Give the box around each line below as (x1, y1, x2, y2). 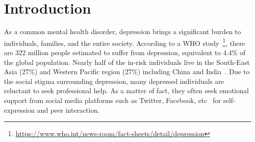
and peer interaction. (37, 104, 100, 115)
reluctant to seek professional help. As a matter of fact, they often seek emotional (4, 85, 249, 96)
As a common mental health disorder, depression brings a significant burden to (4, 26, 241, 37)
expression (4, 104, 35, 115)
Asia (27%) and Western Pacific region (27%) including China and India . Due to (4, 66, 250, 77)
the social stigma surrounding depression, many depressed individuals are (4, 76, 224, 86)
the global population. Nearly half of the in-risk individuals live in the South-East (4, 57, 250, 67)
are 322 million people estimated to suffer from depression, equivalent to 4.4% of (4, 47, 246, 57)
